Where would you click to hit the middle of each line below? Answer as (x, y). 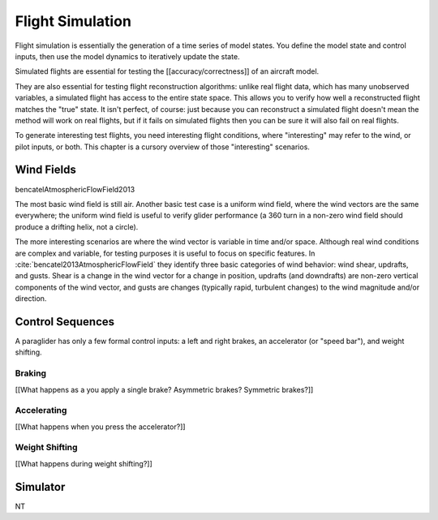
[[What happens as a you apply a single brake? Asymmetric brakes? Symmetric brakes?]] (164, 389)
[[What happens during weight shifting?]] (84, 463)
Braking (31, 373)
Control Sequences (65, 322)
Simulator (40, 487)
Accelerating (41, 410)
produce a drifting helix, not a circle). (77, 226)
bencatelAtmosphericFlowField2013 (75, 189)
